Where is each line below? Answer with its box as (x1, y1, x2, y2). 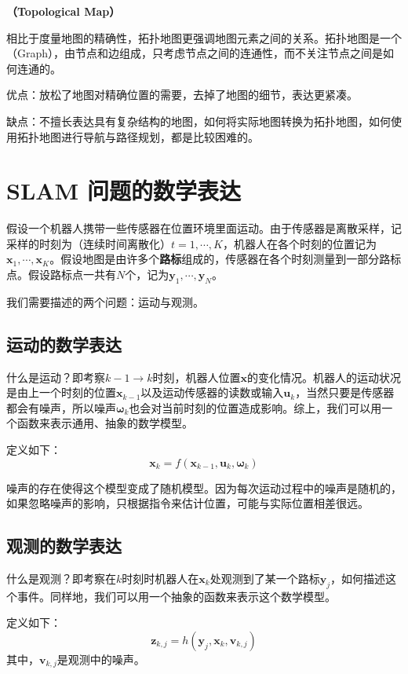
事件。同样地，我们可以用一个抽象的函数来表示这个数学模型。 (16, 588, 336, 604)
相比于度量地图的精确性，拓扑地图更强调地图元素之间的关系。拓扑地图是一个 (6, 29, 402, 46)
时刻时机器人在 (122, 570, 199, 587)
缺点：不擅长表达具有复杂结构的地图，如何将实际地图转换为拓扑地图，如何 (6, 112, 391, 129)
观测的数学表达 (6, 533, 122, 558)
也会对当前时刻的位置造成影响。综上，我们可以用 (129, 399, 382, 416)
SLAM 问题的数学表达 (6, 174, 241, 207)
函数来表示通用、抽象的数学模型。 (16, 415, 193, 431)
